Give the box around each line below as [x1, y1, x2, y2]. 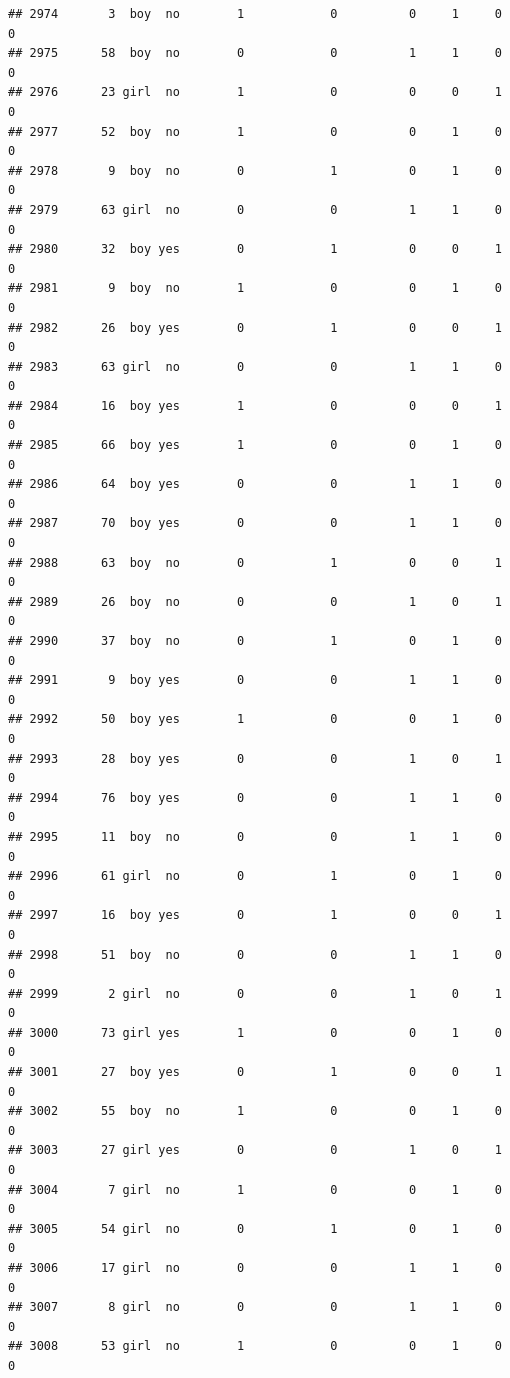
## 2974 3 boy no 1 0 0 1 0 [8, 7, 502, 21]
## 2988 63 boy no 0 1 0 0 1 [8, 555, 502, 570]
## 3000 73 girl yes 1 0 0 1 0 [8, 1025, 502, 1040]
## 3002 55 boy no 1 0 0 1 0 [8, 1104, 502, 1119]
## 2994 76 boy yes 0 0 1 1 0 [8, 790, 502, 805]
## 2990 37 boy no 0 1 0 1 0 [8, 634, 502, 648]
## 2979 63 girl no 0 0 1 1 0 [8, 202, 502, 217]
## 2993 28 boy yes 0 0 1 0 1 [8, 751, 502, 766]
